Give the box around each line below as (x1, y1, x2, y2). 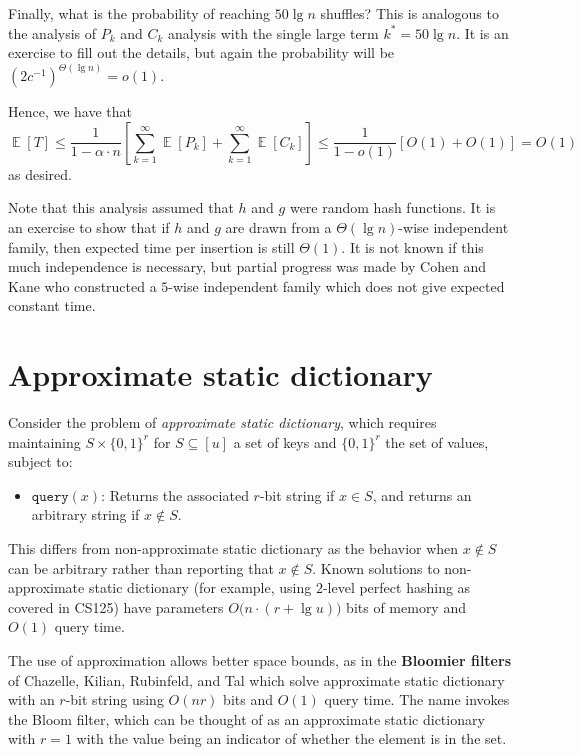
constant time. (8, 295, 96, 316)
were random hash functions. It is (289, 197, 496, 218)
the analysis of (8, 22, 97, 43)
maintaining (8, 431, 81, 452)
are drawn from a (225, 217, 332, 237)
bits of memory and (346, 596, 466, 617)
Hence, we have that (8, 101, 133, 122)
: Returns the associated (101, 484, 249, 505)
